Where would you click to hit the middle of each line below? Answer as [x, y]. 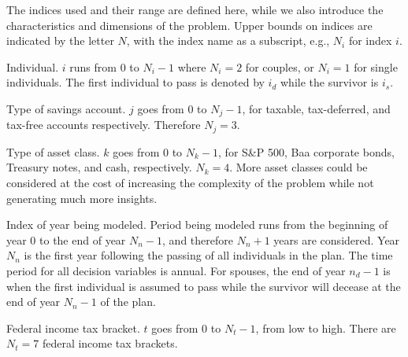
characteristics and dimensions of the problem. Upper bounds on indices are [189, 25]
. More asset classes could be [299, 167]
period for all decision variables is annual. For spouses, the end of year [176, 271]
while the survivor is [329, 82]
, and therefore [198, 239]
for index [370, 40]
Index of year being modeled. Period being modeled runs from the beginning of [197, 225]
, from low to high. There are [326, 328]
